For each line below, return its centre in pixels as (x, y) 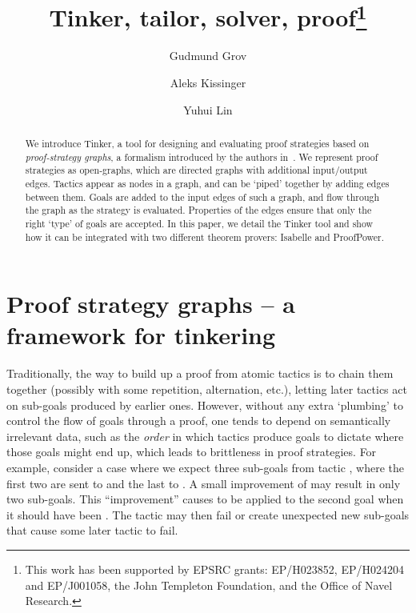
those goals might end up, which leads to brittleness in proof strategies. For (192, 452)
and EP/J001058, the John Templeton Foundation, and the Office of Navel (209, 585)
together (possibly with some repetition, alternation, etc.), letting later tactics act (207, 389)
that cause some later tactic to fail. (92, 530)
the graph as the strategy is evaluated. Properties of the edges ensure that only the (198, 210)
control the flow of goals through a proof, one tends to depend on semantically (199, 421)
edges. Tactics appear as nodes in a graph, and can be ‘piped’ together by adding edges (207, 183)
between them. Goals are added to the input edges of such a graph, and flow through (202, 196)
